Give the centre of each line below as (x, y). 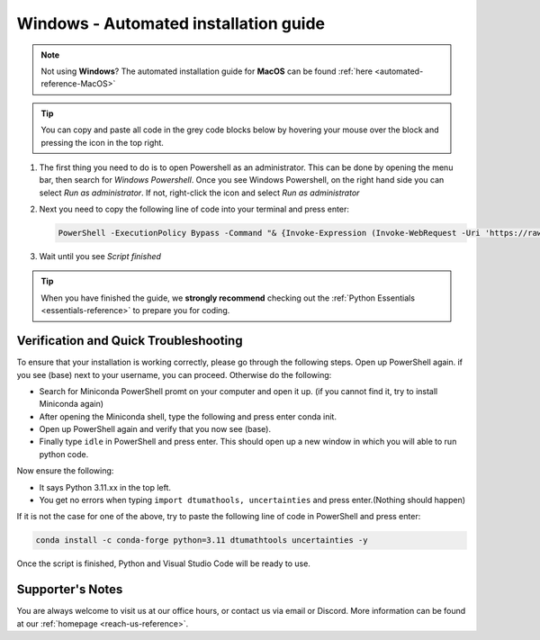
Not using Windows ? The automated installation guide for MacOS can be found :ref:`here (207, 71)
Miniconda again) (71, 404)
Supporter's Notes (70, 590)
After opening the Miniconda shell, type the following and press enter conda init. (188, 416)
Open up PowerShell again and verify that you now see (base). (155, 429)
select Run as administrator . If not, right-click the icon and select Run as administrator (199, 193)
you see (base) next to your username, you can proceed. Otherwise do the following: (174, 374)
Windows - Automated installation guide (171, 23)
